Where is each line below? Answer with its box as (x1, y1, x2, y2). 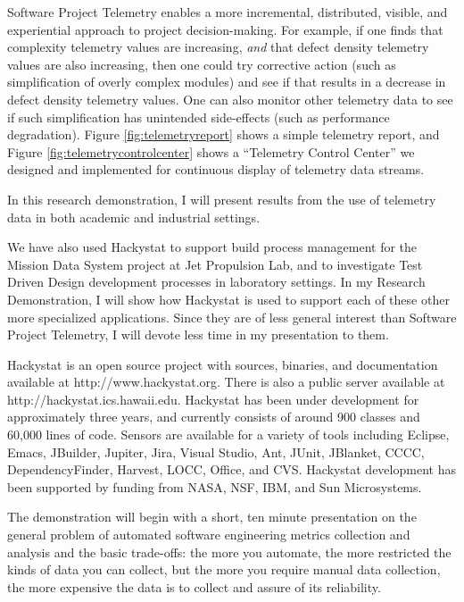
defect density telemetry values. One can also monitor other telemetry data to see (7, 89, 453, 108)
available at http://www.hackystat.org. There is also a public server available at (7, 372, 445, 391)
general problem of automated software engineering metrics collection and (7, 525, 410, 544)
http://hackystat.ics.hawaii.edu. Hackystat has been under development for (7, 389, 419, 408)
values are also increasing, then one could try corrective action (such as (7, 54, 396, 73)
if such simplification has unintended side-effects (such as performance (7, 107, 390, 126)
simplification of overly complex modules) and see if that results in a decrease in (7, 72, 446, 91)
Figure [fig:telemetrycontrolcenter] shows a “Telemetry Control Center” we (7, 142, 415, 161)
